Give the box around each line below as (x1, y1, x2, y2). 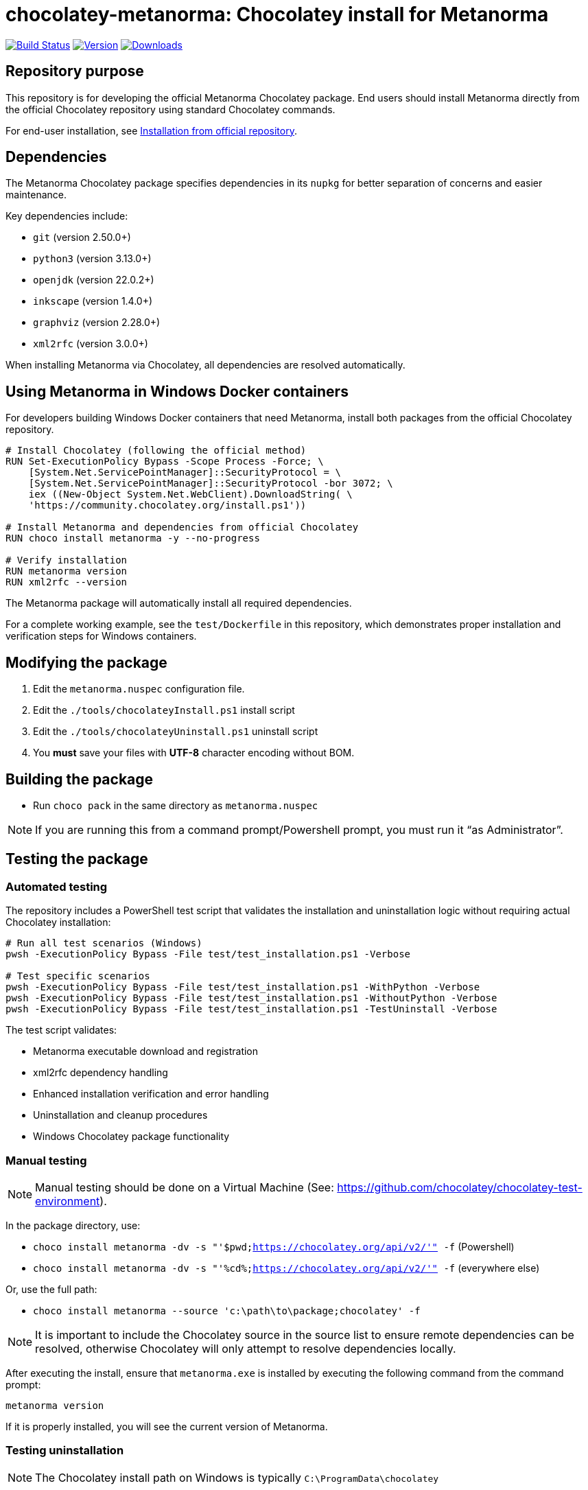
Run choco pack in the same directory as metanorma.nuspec (33, 799, 318, 811)
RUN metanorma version (5, 566, 128, 577)
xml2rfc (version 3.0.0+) (33, 338, 148, 350)
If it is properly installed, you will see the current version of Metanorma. (5, 1420, 328, 1432)
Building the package (5, 770, 154, 788)
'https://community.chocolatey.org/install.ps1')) (28, 500, 307, 511)
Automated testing (5, 879, 108, 894)
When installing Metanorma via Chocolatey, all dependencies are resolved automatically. (5, 359, 405, 371)
